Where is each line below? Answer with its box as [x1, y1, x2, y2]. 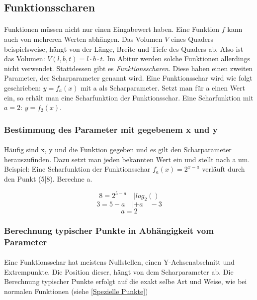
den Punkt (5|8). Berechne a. [4, 173, 92, 184]
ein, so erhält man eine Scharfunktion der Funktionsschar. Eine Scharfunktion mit [4, 92, 254, 102]
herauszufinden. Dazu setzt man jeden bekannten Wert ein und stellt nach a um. [4, 154, 250, 164]
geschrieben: [4, 82, 41, 93]
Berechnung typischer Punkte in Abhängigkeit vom [4, 224, 214, 236]
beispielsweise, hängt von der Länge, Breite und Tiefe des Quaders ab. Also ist [4, 43, 244, 54]
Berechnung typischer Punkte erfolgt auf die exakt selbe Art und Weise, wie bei [4, 276, 247, 287]
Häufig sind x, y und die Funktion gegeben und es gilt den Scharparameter [4, 144, 232, 155]
